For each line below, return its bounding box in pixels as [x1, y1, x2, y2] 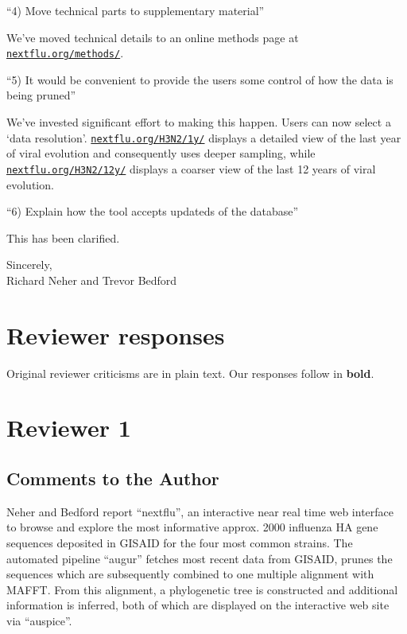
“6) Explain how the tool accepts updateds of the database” [6, 203, 299, 220]
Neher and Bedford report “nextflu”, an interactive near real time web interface [6, 503, 394, 519]
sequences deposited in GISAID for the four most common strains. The [6, 534, 353, 550]
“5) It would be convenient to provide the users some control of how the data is [6, 71, 393, 88]
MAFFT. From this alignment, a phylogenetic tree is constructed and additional [6, 581, 398, 597]
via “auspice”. [6, 612, 72, 628]
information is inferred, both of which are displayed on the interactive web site [6, 597, 390, 613]
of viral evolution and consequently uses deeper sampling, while [6, 145, 316, 161]
